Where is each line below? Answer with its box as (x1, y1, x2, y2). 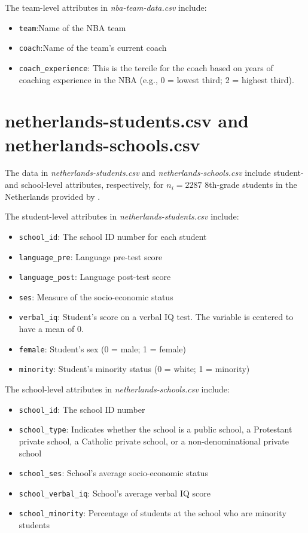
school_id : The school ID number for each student (19, 230, 207, 242)
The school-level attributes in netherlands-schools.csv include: (5, 383, 230, 395)
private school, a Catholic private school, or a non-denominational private (19, 434, 289, 447)
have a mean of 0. (19, 322, 84, 335)
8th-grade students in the (205, 178, 297, 191)
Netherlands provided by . (5, 190, 100, 202)
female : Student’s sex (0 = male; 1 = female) (19, 342, 186, 355)
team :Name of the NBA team (19, 21, 126, 33)
